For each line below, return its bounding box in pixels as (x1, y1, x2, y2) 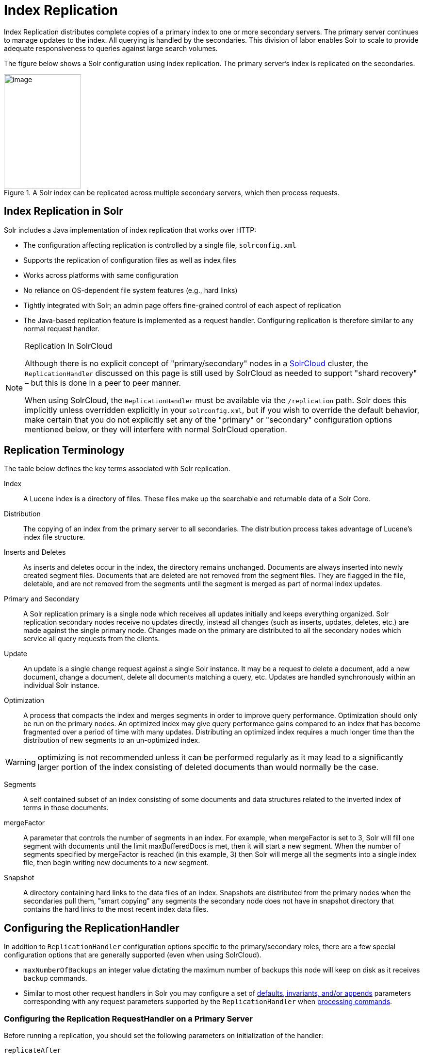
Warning (5, 757, 36, 768)
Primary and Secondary (4, 595, 80, 603)
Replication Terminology (4, 444, 125, 457)
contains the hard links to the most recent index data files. (23, 905, 209, 914)
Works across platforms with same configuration (23, 271, 179, 279)
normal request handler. (23, 324, 99, 333)
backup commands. (23, 974, 87, 983)
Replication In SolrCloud (25, 341, 113, 351)
